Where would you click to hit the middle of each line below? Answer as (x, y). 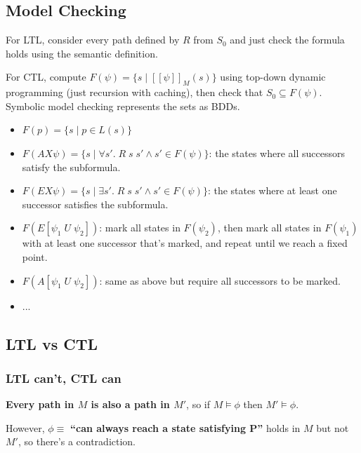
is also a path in (130, 404)
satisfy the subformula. (71, 167)
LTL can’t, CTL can (64, 378)
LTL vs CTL (52, 343)
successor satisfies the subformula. (95, 204)
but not (333, 427)
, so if (198, 404)
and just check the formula (287, 40)
